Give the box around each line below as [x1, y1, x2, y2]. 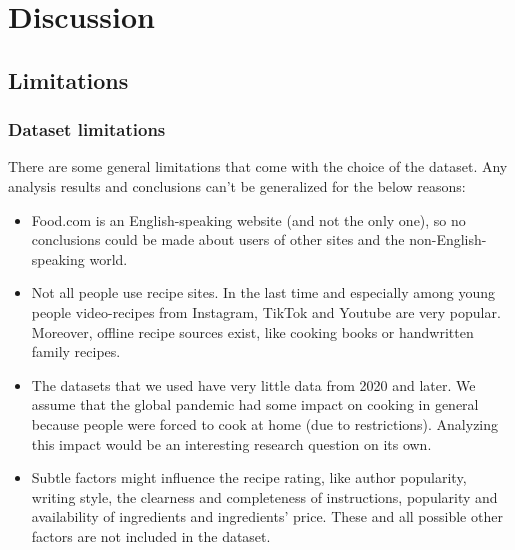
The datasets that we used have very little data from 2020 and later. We [31, 374, 476, 395]
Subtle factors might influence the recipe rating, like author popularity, [31, 467, 467, 488]
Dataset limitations [8, 117, 166, 142]
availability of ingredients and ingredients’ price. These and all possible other [31, 506, 503, 527]
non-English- [409, 229, 487, 250]
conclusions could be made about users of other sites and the [31, 229, 405, 250]
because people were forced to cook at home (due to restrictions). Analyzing [31, 413, 499, 434]
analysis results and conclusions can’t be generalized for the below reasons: [8, 175, 466, 196]
